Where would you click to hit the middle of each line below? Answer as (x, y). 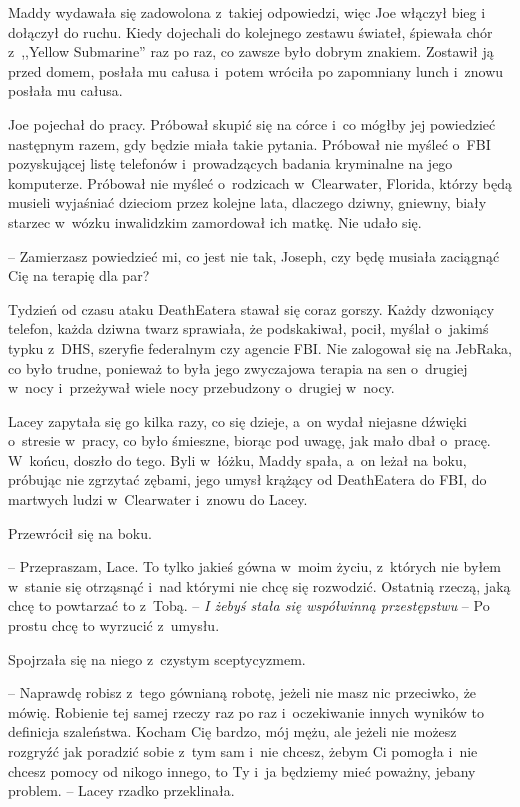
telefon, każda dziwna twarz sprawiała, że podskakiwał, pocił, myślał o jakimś (248, 328)
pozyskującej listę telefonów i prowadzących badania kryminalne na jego (230, 163)
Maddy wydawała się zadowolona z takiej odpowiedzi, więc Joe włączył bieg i (247, 12)
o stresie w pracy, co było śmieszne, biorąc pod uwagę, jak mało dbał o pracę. (249, 440)
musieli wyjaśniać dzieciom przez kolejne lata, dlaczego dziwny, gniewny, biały (247, 202)
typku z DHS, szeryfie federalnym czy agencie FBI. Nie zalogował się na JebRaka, (260, 347)
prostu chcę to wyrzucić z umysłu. (114, 625)
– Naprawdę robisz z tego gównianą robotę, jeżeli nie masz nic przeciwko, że (242, 692)
